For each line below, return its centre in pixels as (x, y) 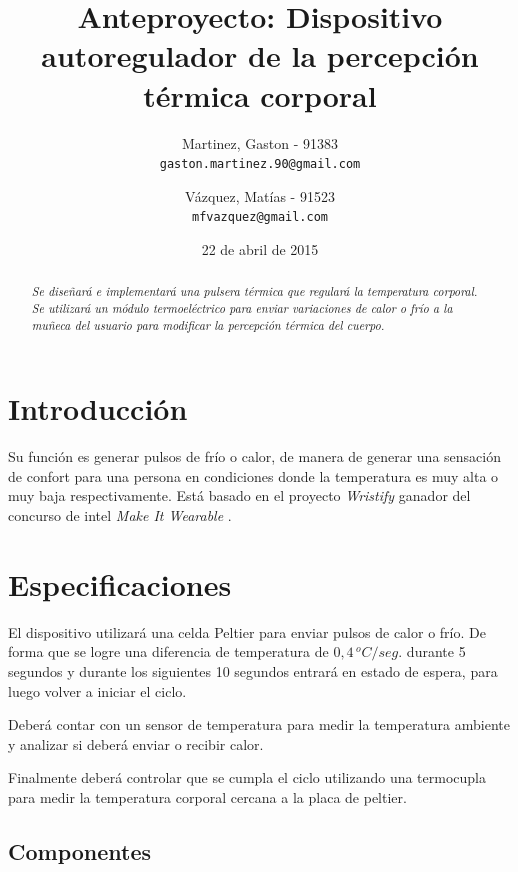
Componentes (80, 850)
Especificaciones (120, 583)
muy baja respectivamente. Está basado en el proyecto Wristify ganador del (239, 495)
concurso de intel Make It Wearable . (120, 515)
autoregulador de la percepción (260, 55)
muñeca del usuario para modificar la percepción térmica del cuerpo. (208, 324)
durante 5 (436, 651)
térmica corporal (260, 94)
